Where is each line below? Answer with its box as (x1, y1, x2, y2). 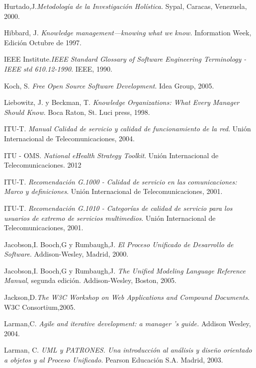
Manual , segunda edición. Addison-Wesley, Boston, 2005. (4, 275, 176, 285)
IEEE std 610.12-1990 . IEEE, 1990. (4, 63, 112, 74)
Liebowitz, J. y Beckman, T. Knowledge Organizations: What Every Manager (4, 97, 240, 107)
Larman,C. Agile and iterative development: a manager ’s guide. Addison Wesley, (4, 318, 251, 329)
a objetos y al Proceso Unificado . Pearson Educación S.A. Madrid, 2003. (4, 355, 223, 365)
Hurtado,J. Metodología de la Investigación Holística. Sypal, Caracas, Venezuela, (4, 1, 247, 11)
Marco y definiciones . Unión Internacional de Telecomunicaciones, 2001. (4, 186, 223, 196)
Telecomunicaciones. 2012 (4, 160, 82, 170)
